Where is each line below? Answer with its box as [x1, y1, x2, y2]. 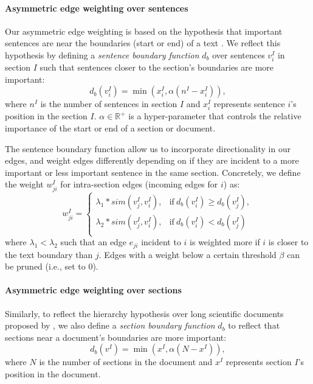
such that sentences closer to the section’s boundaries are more [40, 61, 274, 74]
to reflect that [228, 319, 280, 332]
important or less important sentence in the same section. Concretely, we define [5, 166, 301, 178]
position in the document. [5, 368, 101, 380]
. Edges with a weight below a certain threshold [98, 248, 277, 260]
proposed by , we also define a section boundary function [5, 319, 215, 332]
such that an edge [60, 236, 127, 248]
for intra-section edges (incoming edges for [60, 178, 218, 190]
